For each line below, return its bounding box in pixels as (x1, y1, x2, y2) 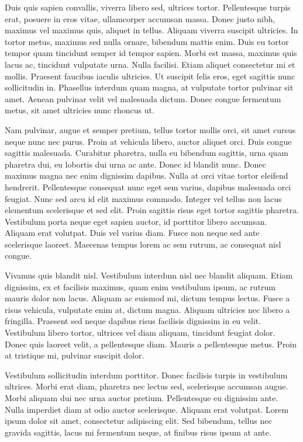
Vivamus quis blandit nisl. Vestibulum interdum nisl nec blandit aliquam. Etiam (5, 269, 293, 281)
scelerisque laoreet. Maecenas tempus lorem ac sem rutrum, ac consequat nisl (5, 238, 281, 250)
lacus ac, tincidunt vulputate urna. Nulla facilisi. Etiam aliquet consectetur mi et (5, 58, 295, 70)
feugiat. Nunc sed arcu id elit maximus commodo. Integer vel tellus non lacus (5, 192, 282, 204)
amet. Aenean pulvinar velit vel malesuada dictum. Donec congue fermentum (5, 92, 281, 105)
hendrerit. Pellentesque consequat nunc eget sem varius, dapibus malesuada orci (5, 180, 291, 193)
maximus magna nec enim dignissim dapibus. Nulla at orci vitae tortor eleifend (5, 169, 288, 182)
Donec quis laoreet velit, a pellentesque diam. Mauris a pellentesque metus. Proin (5, 337, 297, 350)
